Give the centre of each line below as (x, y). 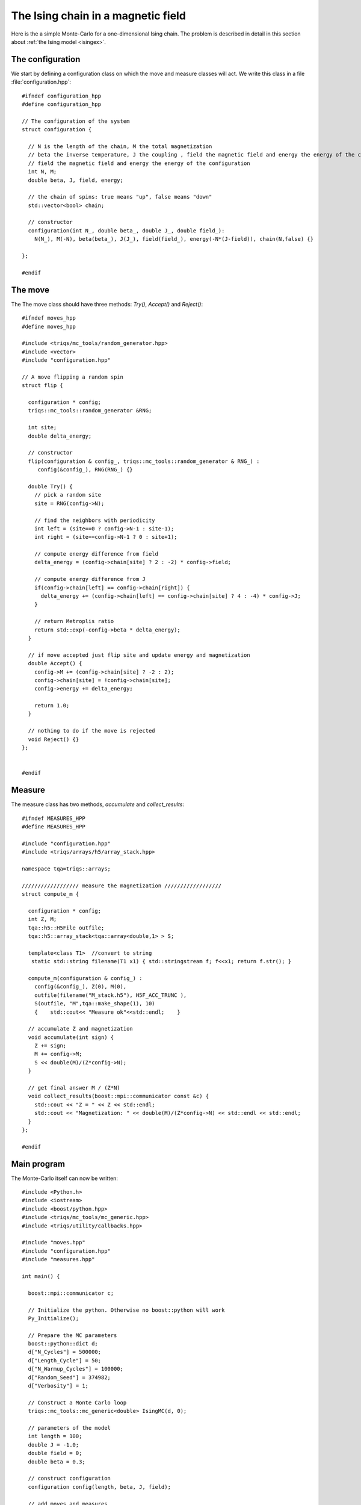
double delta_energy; (60, 436)
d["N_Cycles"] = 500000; (65, 1352)
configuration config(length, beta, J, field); (100, 1487)
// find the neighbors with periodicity (95, 520)
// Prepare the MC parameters (73, 1335)
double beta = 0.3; (57, 1462)
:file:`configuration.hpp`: (41, 82)
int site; (42, 428)
